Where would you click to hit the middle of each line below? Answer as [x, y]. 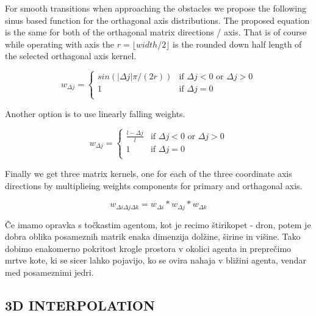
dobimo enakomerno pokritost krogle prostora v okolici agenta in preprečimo [148, 248]
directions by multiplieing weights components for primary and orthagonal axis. [154, 185]
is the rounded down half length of [237, 44]
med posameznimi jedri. [49, 272]
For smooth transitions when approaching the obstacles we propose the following [156, 8]
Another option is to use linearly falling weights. [95, 113]
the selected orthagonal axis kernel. [71, 56]
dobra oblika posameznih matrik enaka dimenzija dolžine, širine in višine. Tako [153, 236]
